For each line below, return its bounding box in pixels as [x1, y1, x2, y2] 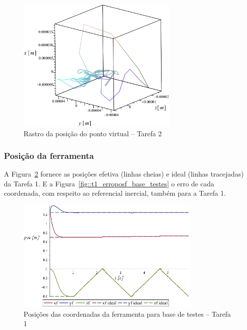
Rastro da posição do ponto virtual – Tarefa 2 [24, 128, 162, 139]
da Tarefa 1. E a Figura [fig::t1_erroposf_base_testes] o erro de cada [4, 178, 214, 188]
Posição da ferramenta [4, 149, 94, 161]
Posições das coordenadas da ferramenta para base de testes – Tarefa [24, 308, 231, 319]
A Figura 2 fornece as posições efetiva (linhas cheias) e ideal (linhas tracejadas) [4, 169, 244, 179]
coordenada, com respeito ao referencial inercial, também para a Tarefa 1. [4, 188, 226, 198]
